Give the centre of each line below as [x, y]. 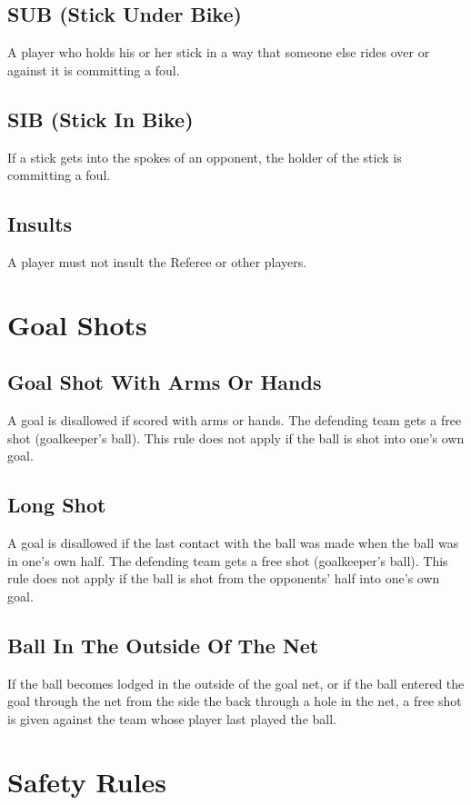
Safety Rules [87, 781]
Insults [40, 224]
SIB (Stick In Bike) [100, 119]
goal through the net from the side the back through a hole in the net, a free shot [235, 701]
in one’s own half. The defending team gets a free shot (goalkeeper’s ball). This [228, 560]
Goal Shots [77, 324]
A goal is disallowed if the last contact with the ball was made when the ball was [233, 543]
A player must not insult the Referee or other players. [157, 261]
